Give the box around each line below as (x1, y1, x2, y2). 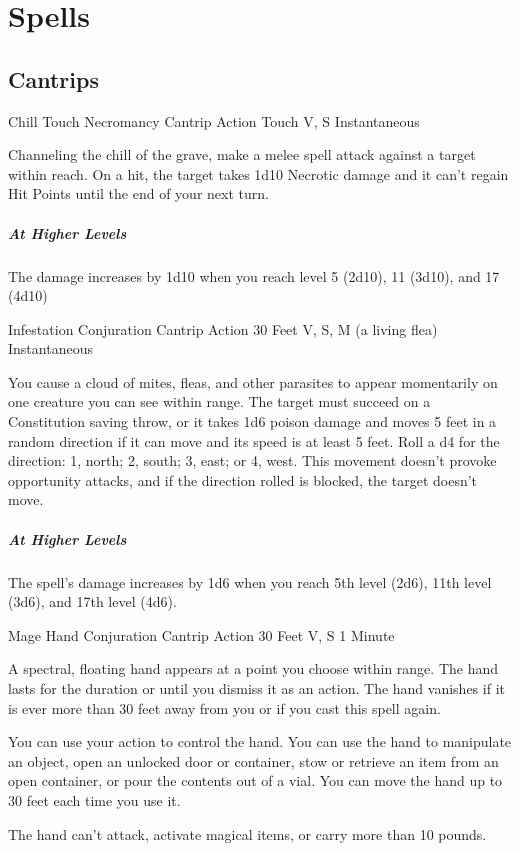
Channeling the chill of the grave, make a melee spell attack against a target (8, 144, 476, 165)
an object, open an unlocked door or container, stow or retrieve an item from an (8, 750, 499, 771)
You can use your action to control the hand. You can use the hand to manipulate (8, 731, 512, 752)
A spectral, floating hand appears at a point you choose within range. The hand (8, 658, 498, 679)
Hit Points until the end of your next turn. (8, 183, 269, 204)
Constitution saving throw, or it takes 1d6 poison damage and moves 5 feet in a (8, 411, 497, 432)
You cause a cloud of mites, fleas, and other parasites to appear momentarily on (8, 371, 498, 392)
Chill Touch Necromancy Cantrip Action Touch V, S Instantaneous (8, 110, 420, 131)
